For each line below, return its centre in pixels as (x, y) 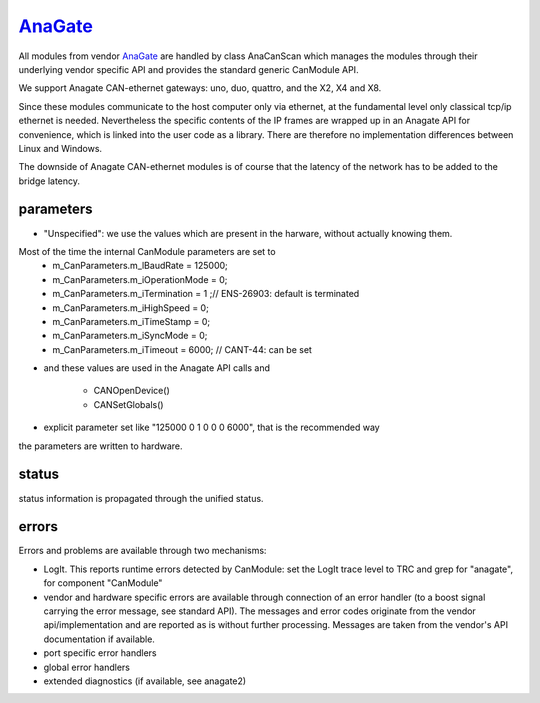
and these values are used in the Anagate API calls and (156, 368)
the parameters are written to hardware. (101, 446)
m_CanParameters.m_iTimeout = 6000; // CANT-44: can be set (182, 349)
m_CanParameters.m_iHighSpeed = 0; (130, 307)
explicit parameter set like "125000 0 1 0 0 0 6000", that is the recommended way (211, 427)
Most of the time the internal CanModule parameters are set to (147, 251)
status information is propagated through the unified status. (141, 498)
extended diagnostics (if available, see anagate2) (145, 681)
